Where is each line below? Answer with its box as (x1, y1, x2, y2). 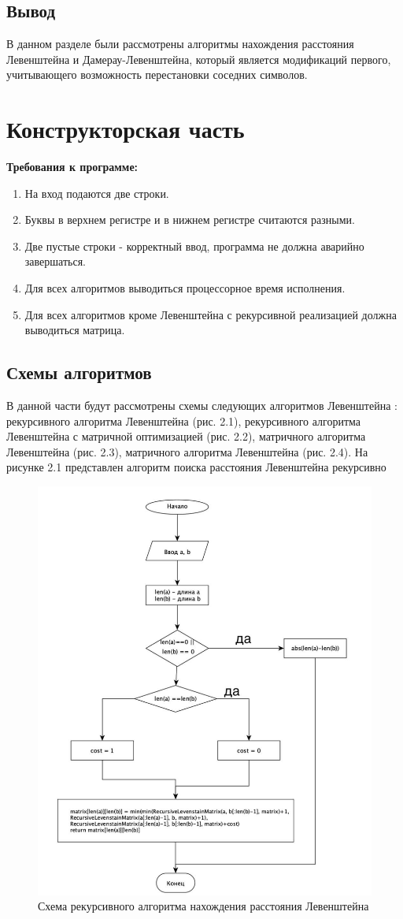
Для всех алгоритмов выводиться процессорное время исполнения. (24, 280, 346, 296)
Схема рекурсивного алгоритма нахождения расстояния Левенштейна (38, 898, 369, 914)
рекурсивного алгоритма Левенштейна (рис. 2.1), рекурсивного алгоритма (6, 412, 361, 429)
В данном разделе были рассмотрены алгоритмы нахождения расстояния (6, 35, 354, 52)
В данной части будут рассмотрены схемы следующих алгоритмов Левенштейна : (6, 397, 397, 414)
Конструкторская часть (6, 113, 245, 145)
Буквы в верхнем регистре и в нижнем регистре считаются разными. (24, 211, 355, 228)
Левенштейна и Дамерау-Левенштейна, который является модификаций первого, (6, 50, 391, 67)
